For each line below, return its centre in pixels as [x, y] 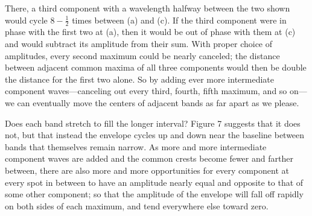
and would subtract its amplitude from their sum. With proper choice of [139, 44]
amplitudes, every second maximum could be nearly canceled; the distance [142, 55]
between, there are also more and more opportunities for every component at [147, 170]
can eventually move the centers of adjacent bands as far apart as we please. [158, 102]
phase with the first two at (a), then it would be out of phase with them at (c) [150, 32]
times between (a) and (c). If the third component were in [179, 20]
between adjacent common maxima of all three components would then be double [156, 67]
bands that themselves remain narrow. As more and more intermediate [136, 146]
